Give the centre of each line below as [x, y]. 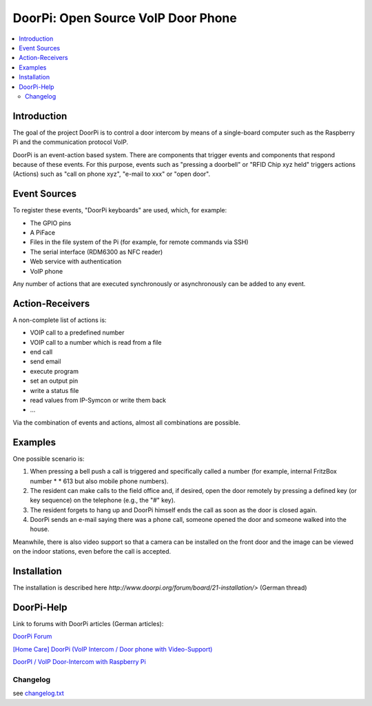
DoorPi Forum [32, 636]
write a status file [54, 390]
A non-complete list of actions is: [60, 320]
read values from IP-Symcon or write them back [98, 401]
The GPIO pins [51, 223]
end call [41, 352]
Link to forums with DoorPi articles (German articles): [88, 624]
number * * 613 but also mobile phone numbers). [99, 481]
